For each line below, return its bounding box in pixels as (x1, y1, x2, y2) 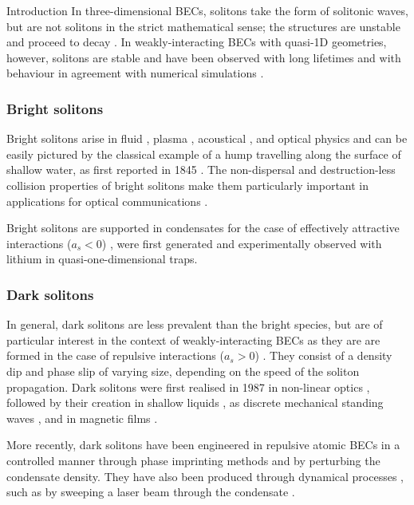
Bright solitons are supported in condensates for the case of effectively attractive (6, 219, 400, 236)
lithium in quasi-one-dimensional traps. (6, 251, 198, 267)
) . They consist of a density (254, 347, 392, 364)
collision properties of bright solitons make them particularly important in (6, 176, 369, 193)
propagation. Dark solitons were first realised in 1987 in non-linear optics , (6, 378, 370, 395)
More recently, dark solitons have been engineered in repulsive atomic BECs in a (6, 436, 400, 453)
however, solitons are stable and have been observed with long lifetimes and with (6, 49, 401, 65)
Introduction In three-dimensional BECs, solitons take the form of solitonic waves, (6, 2, 408, 18)
